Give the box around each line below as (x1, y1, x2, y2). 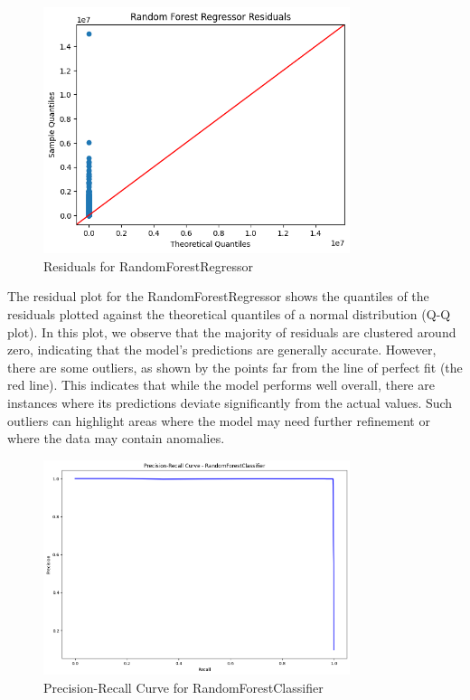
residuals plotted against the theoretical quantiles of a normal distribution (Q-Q (7, 304, 451, 323)
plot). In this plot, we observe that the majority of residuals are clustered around (7, 322, 456, 341)
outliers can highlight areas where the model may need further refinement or (7, 411, 430, 430)
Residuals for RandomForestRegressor (43, 256, 253, 275)
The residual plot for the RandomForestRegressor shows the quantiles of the (7, 287, 429, 306)
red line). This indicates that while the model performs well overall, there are (7, 375, 435, 394)
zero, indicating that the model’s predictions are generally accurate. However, (7, 340, 437, 359)
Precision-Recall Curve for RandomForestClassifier (43, 677, 324, 696)
